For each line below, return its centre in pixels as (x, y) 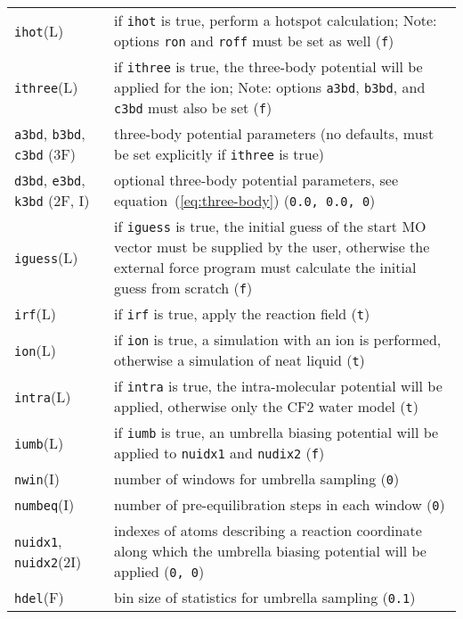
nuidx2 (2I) (48, 561)
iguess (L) (46, 257)
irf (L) (36, 314)
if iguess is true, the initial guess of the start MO (270, 226)
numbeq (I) (45, 504)
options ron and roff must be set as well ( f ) (254, 41)
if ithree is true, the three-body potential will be (268, 66)
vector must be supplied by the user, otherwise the (272, 247)
